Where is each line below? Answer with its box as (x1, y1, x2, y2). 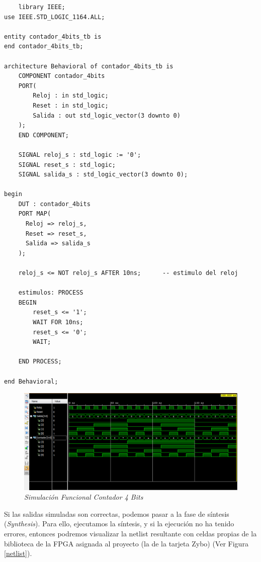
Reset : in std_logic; (33, 102, 109, 109)
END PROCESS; (18, 358, 62, 365)
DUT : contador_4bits (18, 200, 91, 208)
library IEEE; (18, 4, 65, 11)
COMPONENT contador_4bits (18, 72, 105, 80)
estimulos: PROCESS (18, 289, 83, 297)
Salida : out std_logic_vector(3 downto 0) (33, 112, 181, 119)
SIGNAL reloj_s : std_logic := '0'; (18, 151, 141, 158)
